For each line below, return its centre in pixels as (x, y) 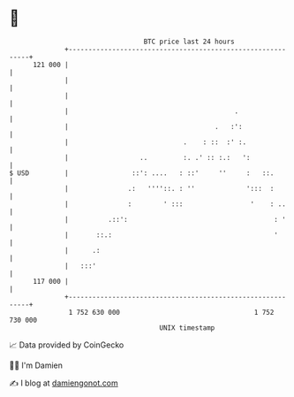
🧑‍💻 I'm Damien (36, 365)
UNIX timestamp (187, 328)
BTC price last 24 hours (189, 42)
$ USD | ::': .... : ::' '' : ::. (142, 173)
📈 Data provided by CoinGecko (67, 345)
